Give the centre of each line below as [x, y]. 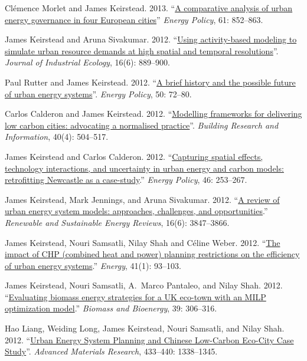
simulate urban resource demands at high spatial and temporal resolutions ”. [142, 50]
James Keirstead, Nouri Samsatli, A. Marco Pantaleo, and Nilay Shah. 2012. [144, 285]
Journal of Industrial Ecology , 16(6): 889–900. [87, 62]
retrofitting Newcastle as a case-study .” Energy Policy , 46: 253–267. [126, 180]
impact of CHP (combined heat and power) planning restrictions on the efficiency [152, 254]
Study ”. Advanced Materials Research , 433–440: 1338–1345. [111, 351]
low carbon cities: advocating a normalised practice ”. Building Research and [142, 125]
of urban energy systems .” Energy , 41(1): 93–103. [93, 265]
